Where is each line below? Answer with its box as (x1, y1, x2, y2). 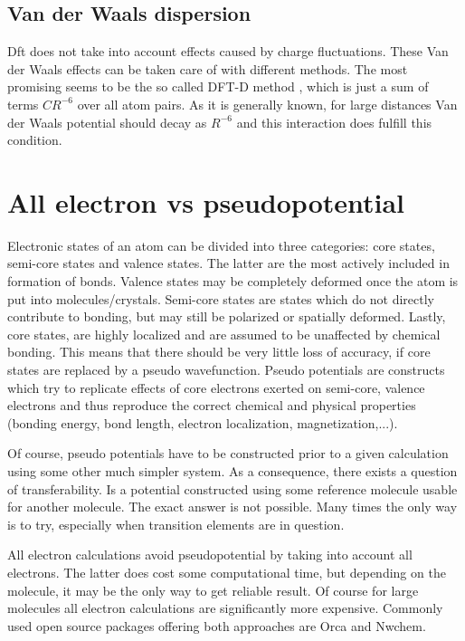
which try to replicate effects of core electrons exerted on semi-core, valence (7, 378, 425, 397)
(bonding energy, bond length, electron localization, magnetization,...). (7, 413, 398, 432)
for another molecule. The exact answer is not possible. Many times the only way (7, 497, 458, 516)
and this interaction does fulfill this (236, 112, 432, 131)
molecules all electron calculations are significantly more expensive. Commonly (7, 598, 443, 617)
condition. (7, 130, 62, 149)
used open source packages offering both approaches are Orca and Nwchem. (7, 616, 426, 635)
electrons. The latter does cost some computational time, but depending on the (7, 562, 446, 581)
